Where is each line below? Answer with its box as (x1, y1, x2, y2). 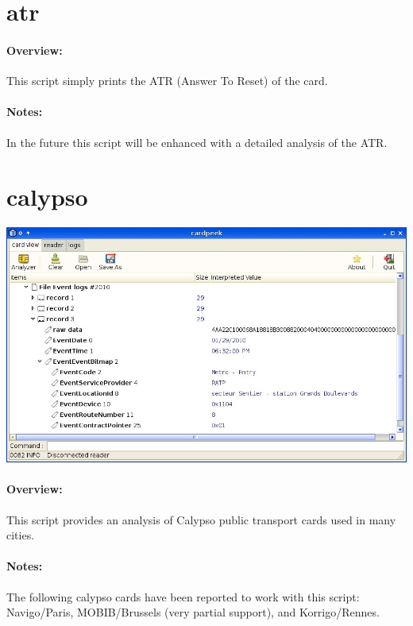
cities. (6, 527, 35, 543)
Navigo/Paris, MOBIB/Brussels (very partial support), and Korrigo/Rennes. (6, 604, 380, 620)
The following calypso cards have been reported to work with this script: (6, 588, 360, 605)
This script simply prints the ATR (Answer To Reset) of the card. (6, 72, 328, 89)
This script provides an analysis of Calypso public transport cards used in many (6, 511, 396, 527)
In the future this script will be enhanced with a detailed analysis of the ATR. (6, 133, 388, 150)
